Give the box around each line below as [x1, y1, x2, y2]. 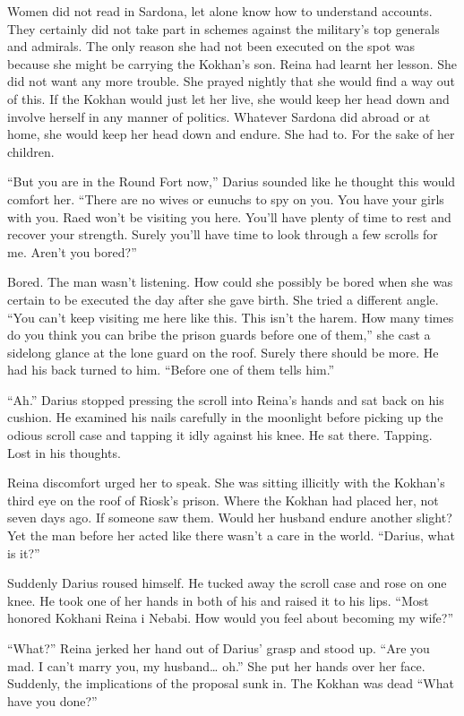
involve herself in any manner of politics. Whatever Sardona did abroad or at [7, 107, 431, 125]
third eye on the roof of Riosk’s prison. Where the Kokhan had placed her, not [7, 490, 439, 509]
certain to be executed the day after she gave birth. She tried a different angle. [7, 289, 439, 308]
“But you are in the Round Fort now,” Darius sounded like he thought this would [7, 172, 456, 191]
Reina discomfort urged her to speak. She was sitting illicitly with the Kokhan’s [7, 473, 445, 492]
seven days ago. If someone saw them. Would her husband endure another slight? [7, 508, 452, 527]
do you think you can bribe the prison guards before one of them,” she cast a [7, 325, 431, 344]
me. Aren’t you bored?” [7, 242, 137, 261]
